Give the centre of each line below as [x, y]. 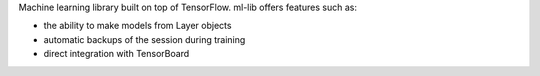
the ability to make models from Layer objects [137, 26]
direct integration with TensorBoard [116, 54]
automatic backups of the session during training [144, 39]
